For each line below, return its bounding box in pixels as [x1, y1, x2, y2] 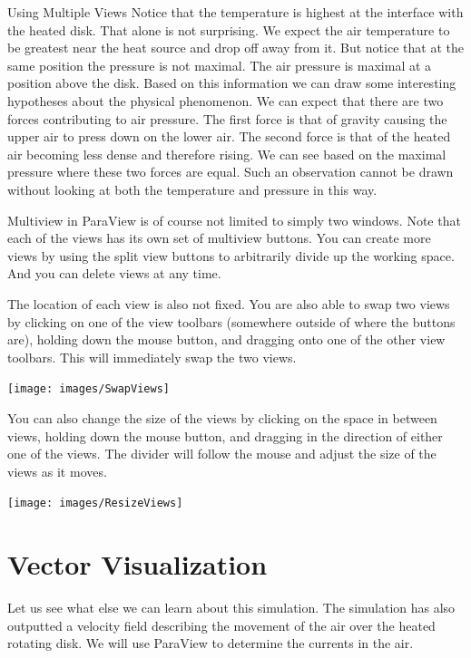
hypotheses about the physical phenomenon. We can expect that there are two [7, 91, 444, 110]
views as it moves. [7, 461, 107, 480]
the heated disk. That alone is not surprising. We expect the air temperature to [7, 20, 450, 39]
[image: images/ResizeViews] [7, 497, 183, 510]
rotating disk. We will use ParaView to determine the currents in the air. [7, 634, 414, 653]
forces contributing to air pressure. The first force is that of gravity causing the [7, 109, 447, 128]
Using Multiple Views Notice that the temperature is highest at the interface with [7, 3, 464, 21]
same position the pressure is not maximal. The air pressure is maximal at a [7, 55, 432, 74]
